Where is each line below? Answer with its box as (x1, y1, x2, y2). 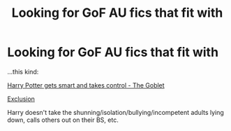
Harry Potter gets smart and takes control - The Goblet (7, 81, 165, 89)
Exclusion (7, 95, 35, 103)
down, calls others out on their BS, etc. (7, 116, 119, 124)
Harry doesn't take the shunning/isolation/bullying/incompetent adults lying (7, 108, 225, 116)
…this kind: (7, 67, 39, 76)
